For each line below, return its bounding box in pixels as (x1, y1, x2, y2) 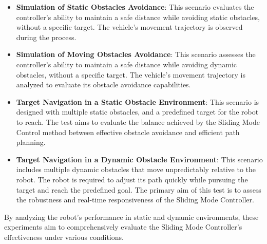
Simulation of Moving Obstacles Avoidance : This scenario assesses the (16, 49, 256, 60)
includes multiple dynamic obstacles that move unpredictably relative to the (16, 164, 256, 175)
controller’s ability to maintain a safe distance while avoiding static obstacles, (16, 11, 260, 22)
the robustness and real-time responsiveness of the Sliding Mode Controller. (16, 194, 254, 205)
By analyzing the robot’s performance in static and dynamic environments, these (4, 211, 259, 222)
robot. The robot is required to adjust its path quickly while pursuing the (16, 174, 248, 184)
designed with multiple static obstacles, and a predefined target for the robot (16, 106, 259, 117)
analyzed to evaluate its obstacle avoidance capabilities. (16, 79, 191, 90)
